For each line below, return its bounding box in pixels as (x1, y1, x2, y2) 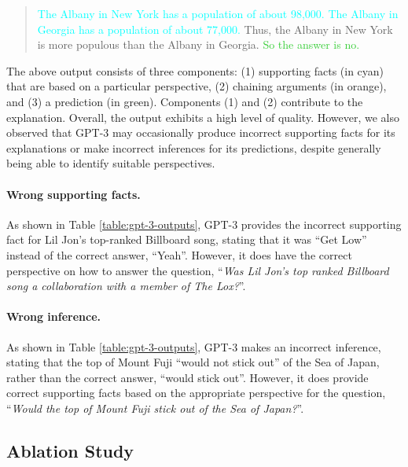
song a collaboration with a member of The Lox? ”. (6, 278, 246, 294)
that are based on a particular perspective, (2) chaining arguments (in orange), (6, 78, 387, 94)
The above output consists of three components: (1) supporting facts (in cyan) (6, 62, 384, 79)
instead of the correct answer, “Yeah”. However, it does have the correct (6, 246, 352, 263)
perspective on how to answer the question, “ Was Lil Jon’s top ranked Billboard (6, 262, 389, 278)
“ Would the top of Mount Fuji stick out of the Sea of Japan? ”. (6, 399, 304, 416)
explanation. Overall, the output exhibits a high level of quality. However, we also (6, 108, 399, 125)
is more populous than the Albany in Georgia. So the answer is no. (37, 36, 360, 53)
